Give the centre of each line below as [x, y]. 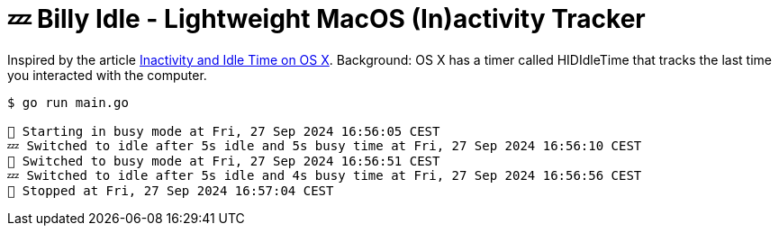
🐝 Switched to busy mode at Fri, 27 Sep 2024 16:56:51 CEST [224, 161]
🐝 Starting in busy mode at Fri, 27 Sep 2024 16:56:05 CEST [224, 131]
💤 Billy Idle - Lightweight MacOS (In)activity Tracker [326, 19]
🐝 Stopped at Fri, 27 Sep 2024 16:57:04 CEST [171, 190]
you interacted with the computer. [107, 75]
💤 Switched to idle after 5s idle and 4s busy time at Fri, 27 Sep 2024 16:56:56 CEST [325, 175]
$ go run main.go [68, 102]
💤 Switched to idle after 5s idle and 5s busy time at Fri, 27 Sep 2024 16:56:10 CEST [325, 145]
